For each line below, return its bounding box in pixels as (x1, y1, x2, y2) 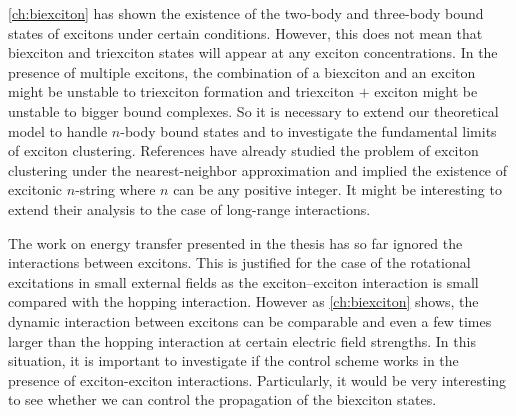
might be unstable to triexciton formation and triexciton (8, 81, 354, 102)
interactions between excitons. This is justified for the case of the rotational (8, 252, 471, 273)
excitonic (8, 179, 63, 200)
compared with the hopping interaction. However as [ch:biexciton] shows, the (8, 291, 479, 312)
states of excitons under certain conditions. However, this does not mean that (8, 22, 483, 43)
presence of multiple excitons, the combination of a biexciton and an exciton (8, 61, 476, 82)
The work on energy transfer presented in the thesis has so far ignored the (8, 232, 463, 253)
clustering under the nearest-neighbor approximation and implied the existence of (8, 159, 508, 180)
